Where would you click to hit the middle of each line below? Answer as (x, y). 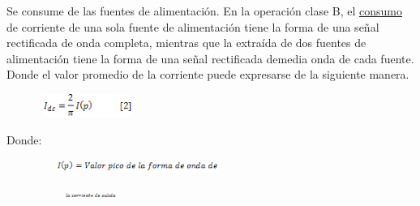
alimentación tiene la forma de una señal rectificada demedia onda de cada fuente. (210, 58)
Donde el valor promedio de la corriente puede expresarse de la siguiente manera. (208, 74)
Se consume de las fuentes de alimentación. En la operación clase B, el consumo (205, 11)
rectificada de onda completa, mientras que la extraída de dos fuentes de (186, 43)
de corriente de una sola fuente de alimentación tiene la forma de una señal (193, 26)
